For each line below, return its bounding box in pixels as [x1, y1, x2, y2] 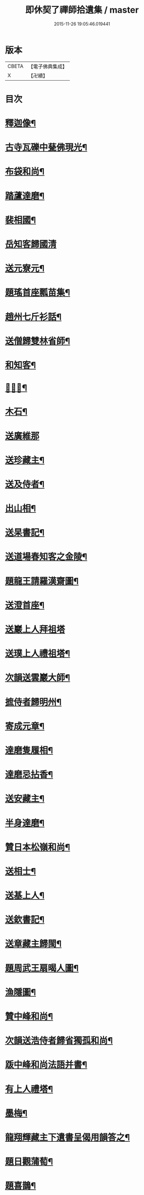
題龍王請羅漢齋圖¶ [5, 575, 79, 587]
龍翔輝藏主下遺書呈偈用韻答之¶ [5, 1132, 130, 1143]
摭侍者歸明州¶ [5, 696, 62, 708]
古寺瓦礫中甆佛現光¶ [5, 142, 87, 153]
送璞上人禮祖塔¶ [5, 648, 70, 659]
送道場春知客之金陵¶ [5, 551, 87, 563]
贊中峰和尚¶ [5, 1011, 53, 1022]
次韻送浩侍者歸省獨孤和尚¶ [5, 1035, 113, 1046]
